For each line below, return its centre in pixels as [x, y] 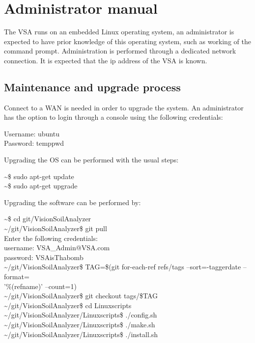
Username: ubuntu [32, 133]
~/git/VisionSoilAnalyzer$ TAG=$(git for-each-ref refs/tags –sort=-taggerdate [123, 267]
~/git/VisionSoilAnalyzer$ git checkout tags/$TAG [81, 296]
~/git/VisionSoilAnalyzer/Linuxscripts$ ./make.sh [80, 324]
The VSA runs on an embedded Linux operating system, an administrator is [119, 32]
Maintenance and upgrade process [92, 87]
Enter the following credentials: [51, 238]
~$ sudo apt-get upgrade [41, 186]
